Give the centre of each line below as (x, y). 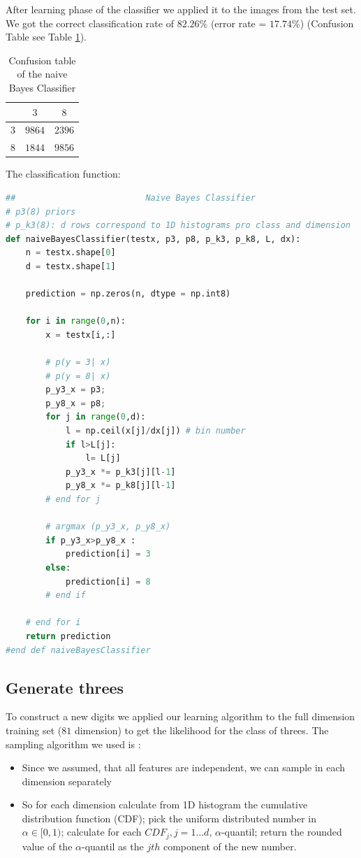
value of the (47, 846)
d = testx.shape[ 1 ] (71, 266)
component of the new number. (230, 846)
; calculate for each (101, 832)
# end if (66, 595)
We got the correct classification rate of (90, 23)
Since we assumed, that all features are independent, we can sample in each (184, 767)
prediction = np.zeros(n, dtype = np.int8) (128, 294)
